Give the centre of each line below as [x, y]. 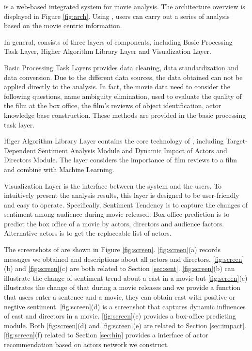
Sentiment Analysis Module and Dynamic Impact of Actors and [133, 150]
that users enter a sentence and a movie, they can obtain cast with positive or [120, 297]
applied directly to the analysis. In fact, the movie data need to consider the [117, 87]
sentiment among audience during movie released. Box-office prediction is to [117, 214]
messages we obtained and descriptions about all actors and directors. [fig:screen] [124, 259]
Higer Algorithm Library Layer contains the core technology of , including [114, 141]
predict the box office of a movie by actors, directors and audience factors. [114, 223]
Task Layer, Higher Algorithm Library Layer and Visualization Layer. [108, 51]
